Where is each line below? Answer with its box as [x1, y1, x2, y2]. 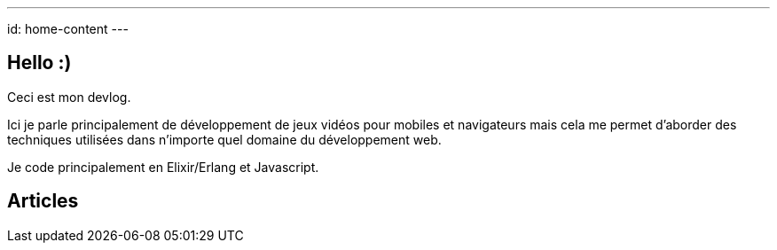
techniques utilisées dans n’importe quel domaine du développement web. [7, 131, 442, 147]
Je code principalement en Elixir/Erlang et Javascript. [7, 159, 319, 175]
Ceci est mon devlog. [7, 89, 131, 105]
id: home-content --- [7, 21, 129, 36]
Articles [7, 190, 79, 213]
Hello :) [7, 51, 72, 74]
